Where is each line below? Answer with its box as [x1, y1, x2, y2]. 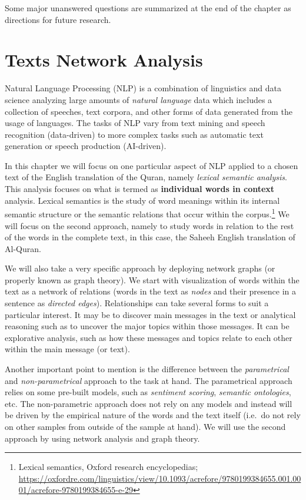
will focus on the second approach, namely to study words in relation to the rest [5, 219, 294, 231]
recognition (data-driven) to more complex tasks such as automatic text [5, 128, 264, 140]
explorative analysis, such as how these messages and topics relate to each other [5, 331, 292, 343]
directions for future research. [5, 13, 111, 25]
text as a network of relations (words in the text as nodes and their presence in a [5, 285, 297, 297]
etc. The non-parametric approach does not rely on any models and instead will [5, 397, 292, 409]
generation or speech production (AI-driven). [5, 140, 167, 152]
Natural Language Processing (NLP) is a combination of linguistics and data [5, 82, 281, 94]
